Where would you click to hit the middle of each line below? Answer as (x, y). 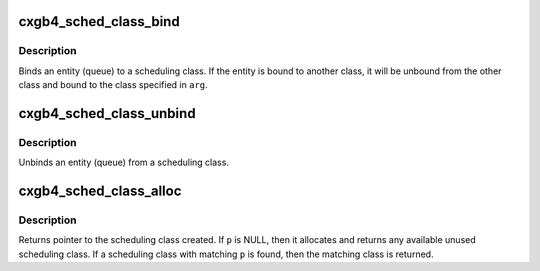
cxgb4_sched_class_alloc (100, 191)
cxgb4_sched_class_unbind (107, 113)
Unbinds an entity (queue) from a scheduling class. (124, 162)
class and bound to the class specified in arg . (113, 85)
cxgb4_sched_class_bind (99, 21)
